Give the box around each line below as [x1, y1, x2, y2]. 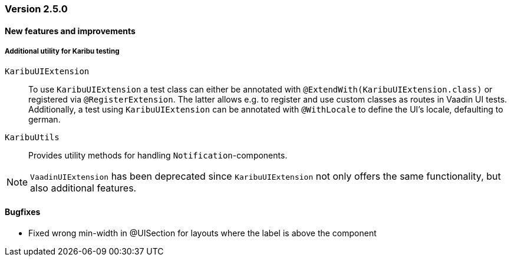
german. [28, 114, 61, 125]
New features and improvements [5, 25, 136, 36]
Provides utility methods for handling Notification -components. [28, 150, 288, 161]
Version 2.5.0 [5, 3, 68, 15]
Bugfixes [5, 207, 41, 217]
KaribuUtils [5, 133, 60, 143]
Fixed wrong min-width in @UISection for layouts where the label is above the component [28, 227, 377, 238]
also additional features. [30, 182, 137, 194]
